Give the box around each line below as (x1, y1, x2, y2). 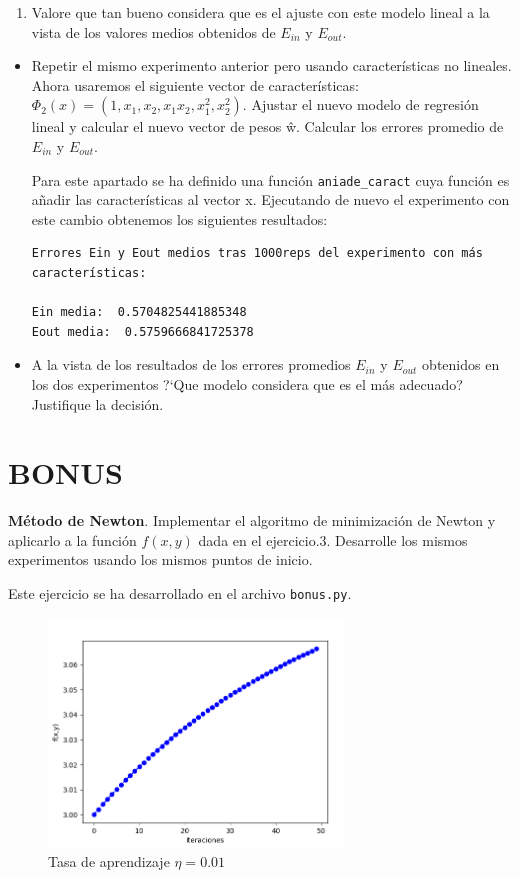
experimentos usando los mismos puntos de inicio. (8, 549, 313, 570)
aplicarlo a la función (8, 529, 137, 550)
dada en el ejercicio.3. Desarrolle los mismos (198, 529, 468, 550)
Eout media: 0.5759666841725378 (31, 324, 254, 339)
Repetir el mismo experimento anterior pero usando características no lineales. (31, 55, 512, 76)
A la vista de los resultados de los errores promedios (31, 354, 351, 375)
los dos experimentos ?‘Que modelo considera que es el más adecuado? (31, 373, 463, 394)
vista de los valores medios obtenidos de (31, 21, 276, 42)
